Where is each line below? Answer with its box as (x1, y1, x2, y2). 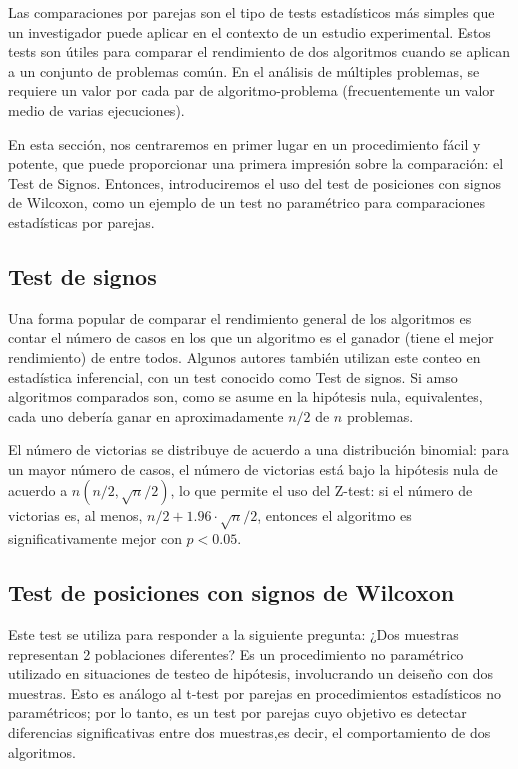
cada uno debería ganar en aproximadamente (8, 405, 284, 426)
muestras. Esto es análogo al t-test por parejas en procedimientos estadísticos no (8, 682, 502, 703)
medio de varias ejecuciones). (8, 99, 185, 120)
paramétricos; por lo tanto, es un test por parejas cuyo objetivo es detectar (8, 702, 467, 723)
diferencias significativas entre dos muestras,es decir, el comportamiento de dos (8, 722, 491, 743)
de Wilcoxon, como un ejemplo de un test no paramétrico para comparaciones (8, 192, 486, 213)
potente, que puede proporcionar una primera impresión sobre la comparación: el (8, 153, 504, 174)
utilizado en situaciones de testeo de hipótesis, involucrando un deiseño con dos (8, 663, 494, 684)
